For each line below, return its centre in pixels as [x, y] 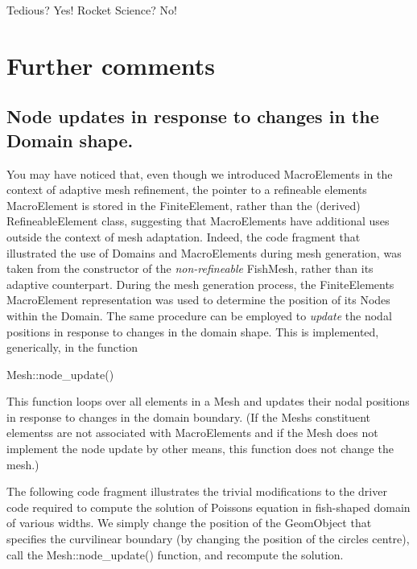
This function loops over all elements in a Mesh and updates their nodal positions [208, 401]
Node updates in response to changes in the [193, 116]
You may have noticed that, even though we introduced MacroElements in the [200, 173]
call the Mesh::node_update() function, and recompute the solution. [175, 554]
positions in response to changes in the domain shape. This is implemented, [193, 331]
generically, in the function [72, 347]
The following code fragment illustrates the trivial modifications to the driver [197, 491]
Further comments [111, 65]
